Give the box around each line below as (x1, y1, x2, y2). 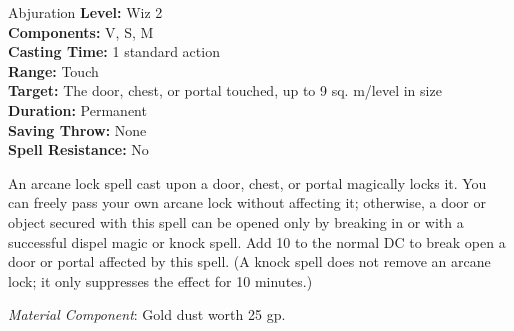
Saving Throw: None (8, 119, 147, 140)
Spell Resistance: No (8, 139, 149, 160)
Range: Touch (8, 60, 99, 81)
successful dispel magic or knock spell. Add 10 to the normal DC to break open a (8, 231, 506, 252)
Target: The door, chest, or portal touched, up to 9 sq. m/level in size (8, 80, 442, 101)
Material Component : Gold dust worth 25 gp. (8, 304, 286, 325)
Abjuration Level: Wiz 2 (8, 2, 163, 22)
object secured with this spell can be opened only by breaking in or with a (8, 211, 464, 232)
